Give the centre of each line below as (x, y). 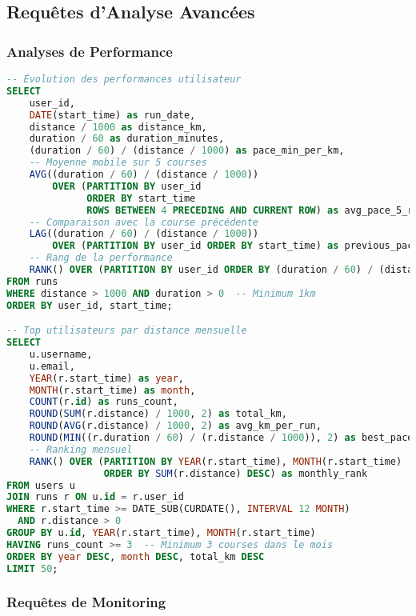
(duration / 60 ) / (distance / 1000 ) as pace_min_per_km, (187, 151)
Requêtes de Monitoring (86, 602)
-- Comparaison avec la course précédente (144, 222)
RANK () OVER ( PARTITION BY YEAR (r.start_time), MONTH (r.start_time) (216, 461)
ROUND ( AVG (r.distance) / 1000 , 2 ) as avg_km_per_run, (175, 426)
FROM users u (41, 485)
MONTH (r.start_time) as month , (112, 390)
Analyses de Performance (90, 51)
